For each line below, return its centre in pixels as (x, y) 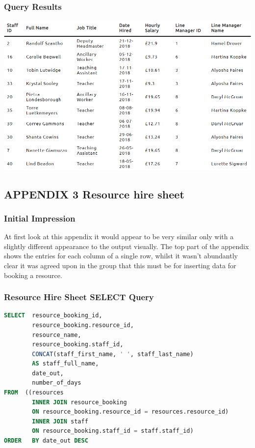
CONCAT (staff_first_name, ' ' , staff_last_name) (113, 354)
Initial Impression (40, 218)
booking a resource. (33, 275)
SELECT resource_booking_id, (53, 316)
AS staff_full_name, (65, 364)
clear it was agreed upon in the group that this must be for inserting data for (120, 265)
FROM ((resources (34, 393)
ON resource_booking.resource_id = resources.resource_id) (130, 412)
